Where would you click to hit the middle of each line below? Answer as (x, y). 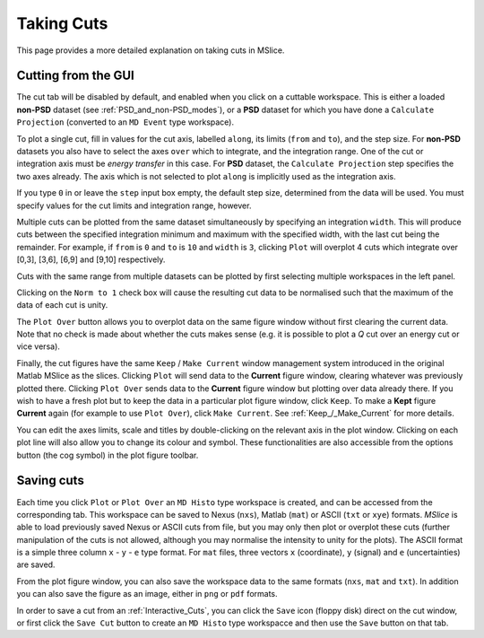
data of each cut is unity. (62, 305)
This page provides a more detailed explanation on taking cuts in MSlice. (151, 50)
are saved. (36, 564)
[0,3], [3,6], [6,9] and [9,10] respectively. (91, 259)
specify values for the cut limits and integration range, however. (134, 205)
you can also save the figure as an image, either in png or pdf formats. (147, 594)
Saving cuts (50, 481)
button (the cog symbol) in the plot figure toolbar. (108, 455)
